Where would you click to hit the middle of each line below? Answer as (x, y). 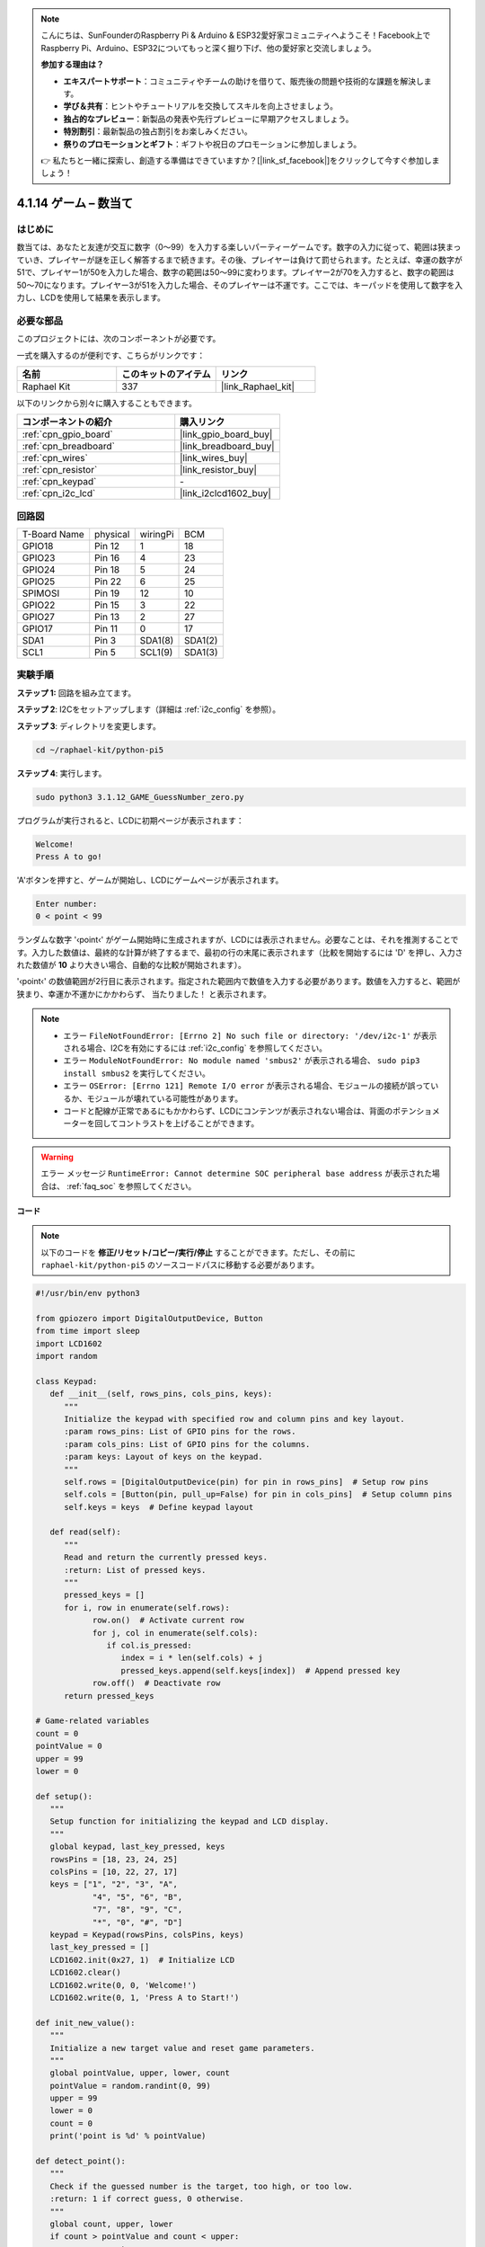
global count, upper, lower (112, 2224)
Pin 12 (107, 546)
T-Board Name (53, 535)
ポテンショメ (416, 1111)
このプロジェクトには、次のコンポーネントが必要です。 (119, 339)
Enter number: (66, 904)
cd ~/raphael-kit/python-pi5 (100, 750)
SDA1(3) (202, 653)
